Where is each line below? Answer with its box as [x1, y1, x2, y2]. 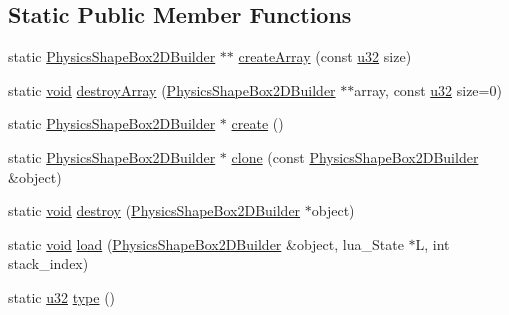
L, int [415, 233, 450, 254]
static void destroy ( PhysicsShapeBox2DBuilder [8, 200, 301, 221]
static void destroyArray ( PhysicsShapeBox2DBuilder [8, 79, 336, 100]
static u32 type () [8, 286, 116, 307]
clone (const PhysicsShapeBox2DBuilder [231, 146, 479, 167]
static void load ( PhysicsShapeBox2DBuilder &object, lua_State [8, 233, 404, 254]
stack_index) [8, 253, 89, 274]
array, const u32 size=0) [354, 79, 502, 100]
